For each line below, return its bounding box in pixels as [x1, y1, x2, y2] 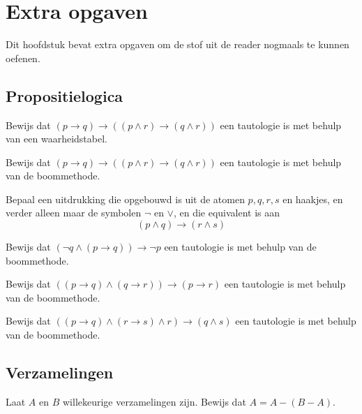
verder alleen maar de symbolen [6, 205, 142, 220]
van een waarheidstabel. [6, 131, 107, 146]
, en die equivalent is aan [173, 205, 280, 220]
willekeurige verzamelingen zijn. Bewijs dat [62, 394, 246, 408]
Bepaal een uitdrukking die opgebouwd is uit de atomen [6, 191, 245, 206]
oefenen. [6, 50, 40, 65]
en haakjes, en [282, 191, 343, 206]
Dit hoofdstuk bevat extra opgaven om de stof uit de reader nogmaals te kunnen [6, 37, 349, 52]
